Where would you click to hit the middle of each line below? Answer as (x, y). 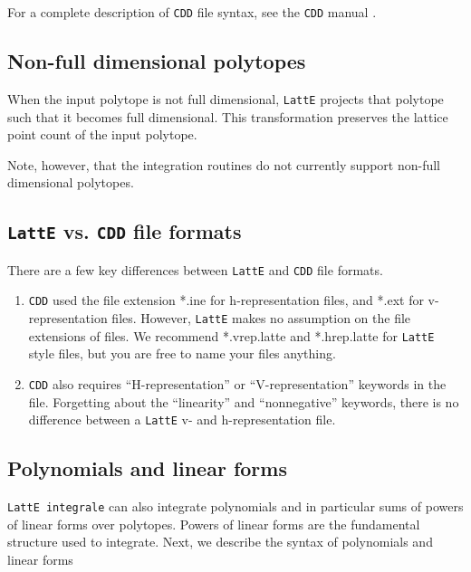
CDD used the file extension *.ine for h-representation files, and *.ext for (226, 300)
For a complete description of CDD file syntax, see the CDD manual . (192, 12)
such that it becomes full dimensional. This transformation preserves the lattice (228, 116)
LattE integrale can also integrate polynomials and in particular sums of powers (235, 506)
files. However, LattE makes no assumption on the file (261, 317)
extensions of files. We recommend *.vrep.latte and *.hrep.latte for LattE (231, 335)
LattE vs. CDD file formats (125, 231)
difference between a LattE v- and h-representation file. (182, 419)
